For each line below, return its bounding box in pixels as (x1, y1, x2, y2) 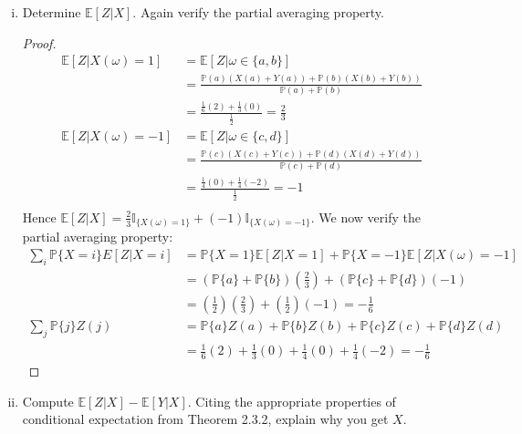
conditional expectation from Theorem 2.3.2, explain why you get (22, 409, 389, 429)
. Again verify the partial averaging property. (132, 3, 384, 21)
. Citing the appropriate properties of (187, 391, 396, 410)
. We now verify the (310, 207, 421, 226)
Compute (22, 391, 74, 410)
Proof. (22, 33, 57, 52)
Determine (22, 3, 81, 21)
